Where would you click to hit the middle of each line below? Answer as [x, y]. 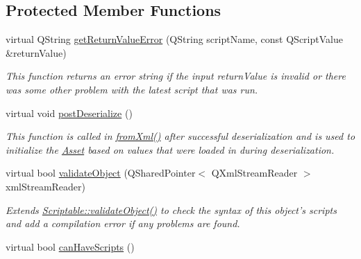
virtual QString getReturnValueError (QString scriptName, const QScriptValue [174, 39]
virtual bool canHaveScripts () [70, 246]
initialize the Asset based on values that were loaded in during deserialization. [170, 149]
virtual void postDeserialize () [69, 113]
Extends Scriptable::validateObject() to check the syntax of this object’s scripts [171, 209]
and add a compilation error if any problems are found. [123, 223]
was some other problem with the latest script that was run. [132, 89]
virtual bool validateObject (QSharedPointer [101, 173]
